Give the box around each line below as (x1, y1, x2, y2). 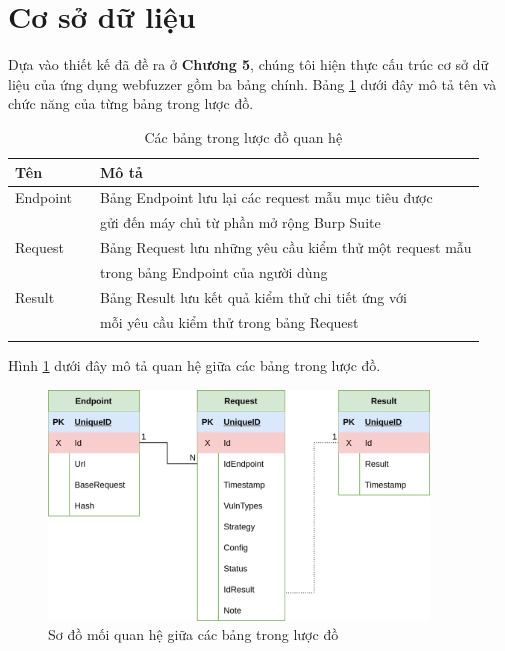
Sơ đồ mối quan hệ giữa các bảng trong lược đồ (48, 624, 339, 645)
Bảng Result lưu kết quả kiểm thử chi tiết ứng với (100, 286, 407, 307)
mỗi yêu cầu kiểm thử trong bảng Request (100, 311, 359, 332)
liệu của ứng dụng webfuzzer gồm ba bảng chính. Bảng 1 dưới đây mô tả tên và (8, 73, 497, 94)
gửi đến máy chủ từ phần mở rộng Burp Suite (100, 212, 381, 233)
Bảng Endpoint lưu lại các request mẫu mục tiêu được (100, 187, 433, 208)
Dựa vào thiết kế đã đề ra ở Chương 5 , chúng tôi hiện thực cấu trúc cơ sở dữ (8, 54, 489, 75)
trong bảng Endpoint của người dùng (100, 261, 328, 282)
